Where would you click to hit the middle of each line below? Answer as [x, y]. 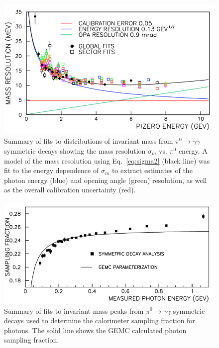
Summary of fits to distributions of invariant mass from [89, 141]
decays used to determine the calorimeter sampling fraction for [100, 320]
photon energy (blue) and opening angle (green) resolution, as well [106, 180]
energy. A [193, 150]
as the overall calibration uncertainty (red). [70, 190]
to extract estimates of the [152, 170]
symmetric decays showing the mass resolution [75, 150]
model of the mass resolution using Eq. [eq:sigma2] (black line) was [107, 160]
